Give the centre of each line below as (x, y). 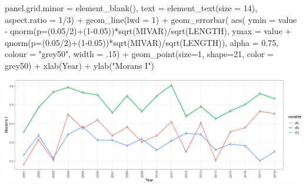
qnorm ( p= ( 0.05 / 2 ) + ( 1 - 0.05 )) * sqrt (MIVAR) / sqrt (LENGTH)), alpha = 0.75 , (142, 42)
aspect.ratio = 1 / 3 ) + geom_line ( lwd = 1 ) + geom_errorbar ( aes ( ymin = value (151, 19)
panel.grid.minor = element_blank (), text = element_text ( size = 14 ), (131, 8)
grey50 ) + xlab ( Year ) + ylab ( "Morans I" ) (79, 65)
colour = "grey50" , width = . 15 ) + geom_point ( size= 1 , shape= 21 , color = (139, 54)
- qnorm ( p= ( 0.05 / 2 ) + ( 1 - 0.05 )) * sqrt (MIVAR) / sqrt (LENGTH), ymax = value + (148, 31)
